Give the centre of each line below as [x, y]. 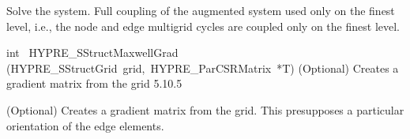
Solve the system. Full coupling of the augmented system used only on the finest [201, 10]
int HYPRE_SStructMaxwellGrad [92, 53]
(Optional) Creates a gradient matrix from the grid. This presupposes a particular [205, 109]
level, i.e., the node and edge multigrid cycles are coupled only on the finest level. [203, 26]
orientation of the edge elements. [85, 125]
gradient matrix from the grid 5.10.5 [94, 83]
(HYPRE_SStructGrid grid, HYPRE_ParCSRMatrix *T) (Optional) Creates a [203, 68]
